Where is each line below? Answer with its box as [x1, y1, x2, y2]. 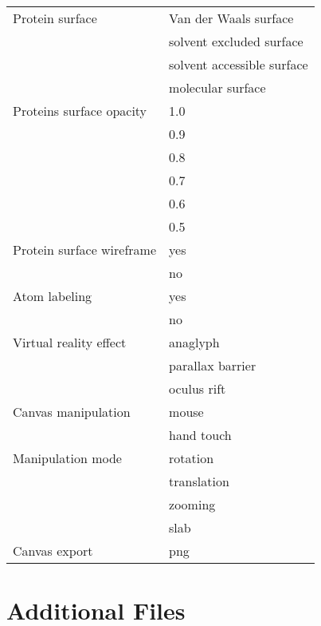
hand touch [169, 426, 232, 444]
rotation [169, 449, 214, 467]
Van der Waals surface [169, 9, 294, 27]
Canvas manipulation [13, 402, 131, 421]
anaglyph [169, 333, 220, 351]
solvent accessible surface [169, 55, 308, 73]
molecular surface [169, 78, 266, 97]
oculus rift [169, 379, 226, 398]
